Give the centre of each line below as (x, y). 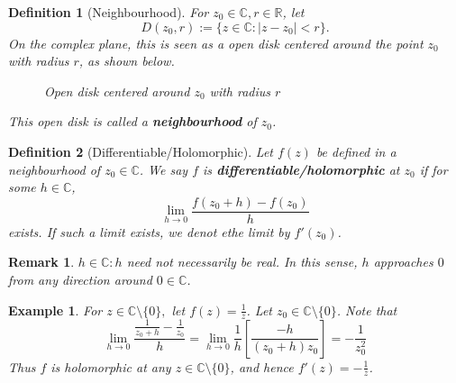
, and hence (262, 366)
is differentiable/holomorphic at (301, 169)
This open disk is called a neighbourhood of (132, 121)
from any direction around (80, 279)
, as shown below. (127, 61)
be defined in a (356, 151)
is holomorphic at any (111, 366)
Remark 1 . (41, 262)
